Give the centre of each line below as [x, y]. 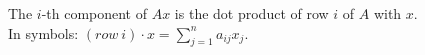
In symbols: [43, 32]
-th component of [94, 13]
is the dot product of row [251, 13]
